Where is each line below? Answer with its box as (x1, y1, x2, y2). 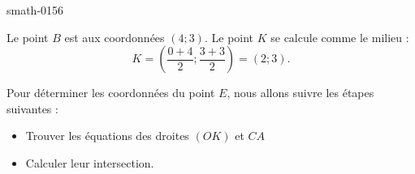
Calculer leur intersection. (25, 154, 154, 171)
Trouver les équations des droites (25, 127, 189, 144)
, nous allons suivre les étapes (227, 84, 374, 101)
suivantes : (6, 100, 58, 117)
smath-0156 (6, 2, 64, 18)
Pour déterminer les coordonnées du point (6, 84, 215, 101)
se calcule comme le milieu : (270, 28, 409, 45)
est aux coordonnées (64, 28, 165, 45)
